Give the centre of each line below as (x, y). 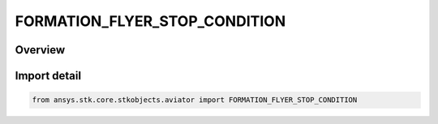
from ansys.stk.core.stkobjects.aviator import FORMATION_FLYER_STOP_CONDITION (195, 100)
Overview (40, 50)
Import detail (48, 76)
